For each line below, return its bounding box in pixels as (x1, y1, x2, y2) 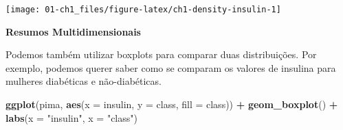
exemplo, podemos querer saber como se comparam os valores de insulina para (5, 60, 336, 75)
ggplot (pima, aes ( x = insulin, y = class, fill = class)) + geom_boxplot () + (5, 97, 338, 112)
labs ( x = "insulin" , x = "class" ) (5, 110, 137, 125)
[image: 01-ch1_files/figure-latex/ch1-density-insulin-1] (5, 5, 281, 14)
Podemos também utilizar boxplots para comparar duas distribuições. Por (5, 47, 317, 62)
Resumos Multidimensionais (5, 24, 141, 38)
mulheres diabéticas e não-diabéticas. (5, 74, 162, 88)
